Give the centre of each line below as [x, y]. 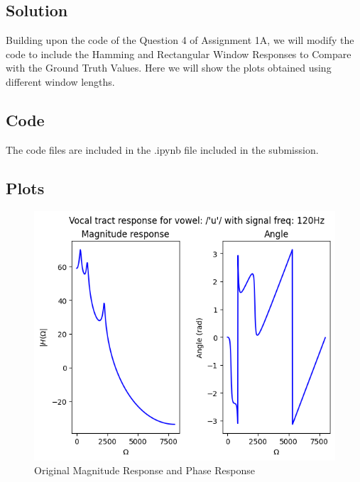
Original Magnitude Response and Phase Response [144, 470]
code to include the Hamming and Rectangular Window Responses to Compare [179, 54]
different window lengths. [60, 81]
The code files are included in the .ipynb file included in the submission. [162, 149]
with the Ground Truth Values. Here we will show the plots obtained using [169, 68]
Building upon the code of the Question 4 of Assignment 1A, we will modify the [180, 40]
